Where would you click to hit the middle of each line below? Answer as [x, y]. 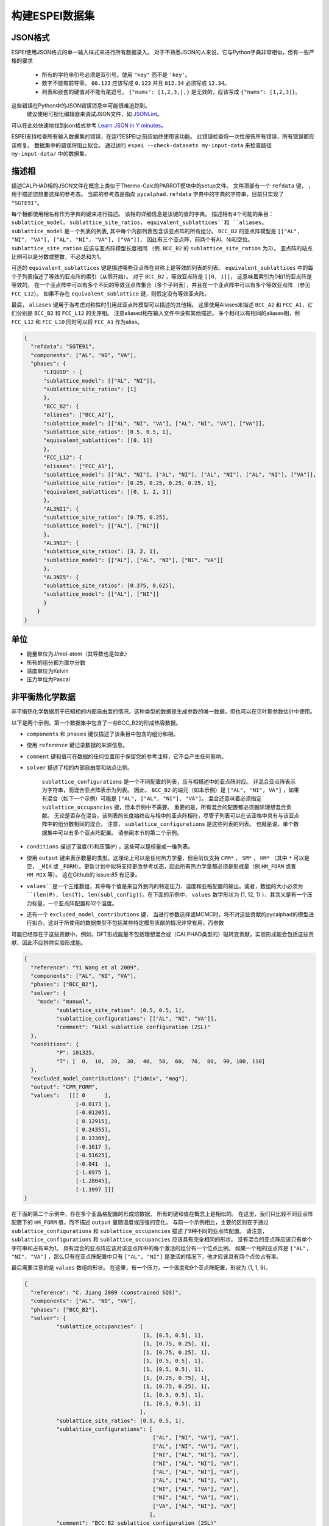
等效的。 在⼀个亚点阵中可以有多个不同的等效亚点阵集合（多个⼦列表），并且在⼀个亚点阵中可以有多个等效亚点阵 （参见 [161, 285]
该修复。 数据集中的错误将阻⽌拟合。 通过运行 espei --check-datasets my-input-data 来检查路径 [142, 145]
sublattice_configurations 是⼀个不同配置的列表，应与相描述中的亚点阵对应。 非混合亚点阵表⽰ [169, 781]
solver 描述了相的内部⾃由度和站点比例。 [80, 768]
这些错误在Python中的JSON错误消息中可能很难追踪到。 [81, 106]
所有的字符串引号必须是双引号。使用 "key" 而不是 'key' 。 [116, 74]
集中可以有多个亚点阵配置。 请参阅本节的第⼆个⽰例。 [114, 833]
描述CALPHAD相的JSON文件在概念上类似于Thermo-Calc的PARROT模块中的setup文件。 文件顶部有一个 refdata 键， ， [162, 186]
